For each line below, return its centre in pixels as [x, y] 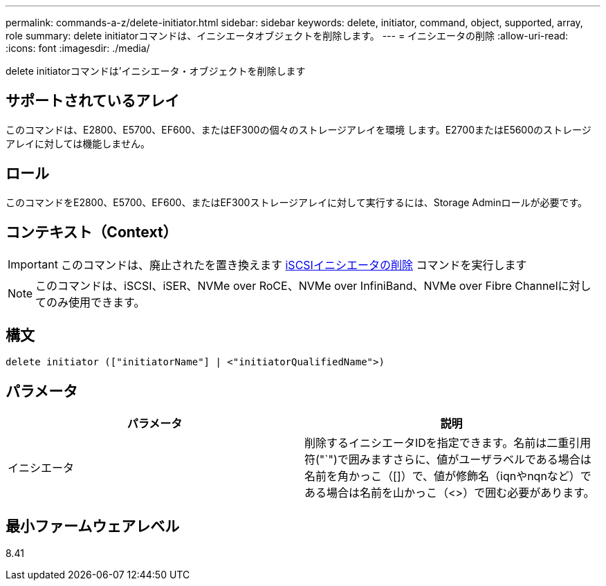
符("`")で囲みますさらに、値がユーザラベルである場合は [448, 460]
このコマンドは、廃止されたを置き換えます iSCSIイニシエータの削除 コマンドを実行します [294, 265]
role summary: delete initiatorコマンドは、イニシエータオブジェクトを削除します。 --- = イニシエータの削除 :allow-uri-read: [287, 36]
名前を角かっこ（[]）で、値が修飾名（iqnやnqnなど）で [448, 476]
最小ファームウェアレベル [93, 526]
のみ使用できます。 [96, 302]
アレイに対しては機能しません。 [78, 143]
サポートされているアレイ [93, 101]
